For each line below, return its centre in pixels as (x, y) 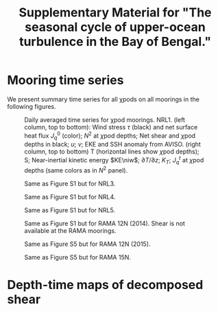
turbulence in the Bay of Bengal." (115, 42)
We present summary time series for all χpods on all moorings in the (104, 99)
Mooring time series (65, 80)
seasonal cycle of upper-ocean (115, 27)
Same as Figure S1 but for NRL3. (70, 184)
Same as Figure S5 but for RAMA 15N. (78, 257)
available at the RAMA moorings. (70, 230)
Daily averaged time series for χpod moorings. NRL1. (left (105, 120)
